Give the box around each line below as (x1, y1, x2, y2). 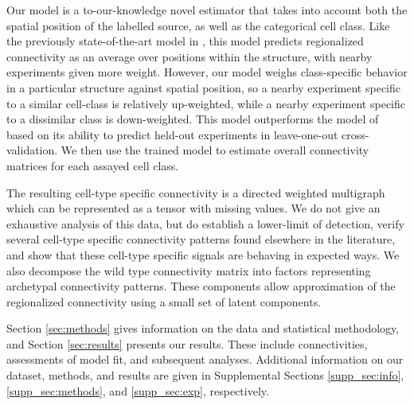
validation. (6, 142, 58, 158)
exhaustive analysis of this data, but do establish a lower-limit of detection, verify (6, 215, 404, 232)
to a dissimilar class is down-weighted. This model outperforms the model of (6, 111, 379, 127)
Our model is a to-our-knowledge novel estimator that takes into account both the (6, 2, 408, 18)
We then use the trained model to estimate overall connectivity (61, 142, 369, 158)
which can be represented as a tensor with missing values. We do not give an (6, 200, 381, 216)
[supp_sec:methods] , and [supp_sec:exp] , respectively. (6, 382, 269, 399)
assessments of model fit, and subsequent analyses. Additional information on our (6, 351, 404, 368)
